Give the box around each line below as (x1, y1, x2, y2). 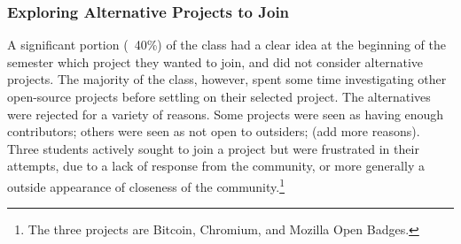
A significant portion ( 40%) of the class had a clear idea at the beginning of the (7, 35, 446, 54)
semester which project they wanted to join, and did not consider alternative (7, 52, 423, 71)
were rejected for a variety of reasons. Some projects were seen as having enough (7, 104, 444, 123)
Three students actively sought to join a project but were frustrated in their (7, 139, 419, 157)
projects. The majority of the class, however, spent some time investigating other (7, 70, 447, 88)
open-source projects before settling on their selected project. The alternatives (7, 88, 431, 105)
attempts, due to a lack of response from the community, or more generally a (7, 156, 425, 175)
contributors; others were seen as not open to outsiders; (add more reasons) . (7, 122, 420, 141)
